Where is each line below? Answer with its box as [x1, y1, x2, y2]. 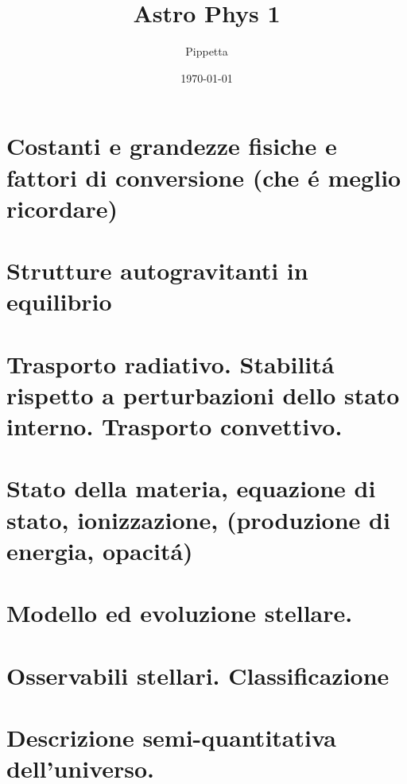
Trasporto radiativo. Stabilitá [6, 347, 335, 380]
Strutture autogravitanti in [6, 254, 308, 287]
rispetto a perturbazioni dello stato [6, 378, 400, 411]
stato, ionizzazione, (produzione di [6, 503, 390, 535]
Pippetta [185, 43, 228, 60]
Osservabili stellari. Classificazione [6, 658, 390, 691]
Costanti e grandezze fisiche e [6, 129, 337, 162]
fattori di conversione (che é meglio [6, 160, 401, 193]
